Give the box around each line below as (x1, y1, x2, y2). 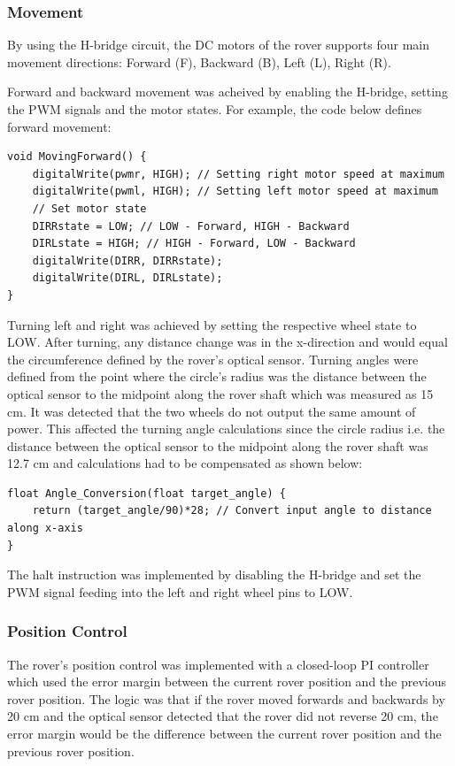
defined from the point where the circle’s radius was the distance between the (7, 367, 427, 386)
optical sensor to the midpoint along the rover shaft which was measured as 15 (7, 384, 434, 402)
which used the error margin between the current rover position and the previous (7, 672, 447, 691)
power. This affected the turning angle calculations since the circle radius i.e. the (7, 419, 445, 438)
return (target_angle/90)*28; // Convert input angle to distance (32, 504, 432, 517)
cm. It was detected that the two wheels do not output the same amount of (7, 402, 416, 420)
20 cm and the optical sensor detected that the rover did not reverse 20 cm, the (7, 707, 438, 725)
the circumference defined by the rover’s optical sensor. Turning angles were (7, 349, 419, 368)
